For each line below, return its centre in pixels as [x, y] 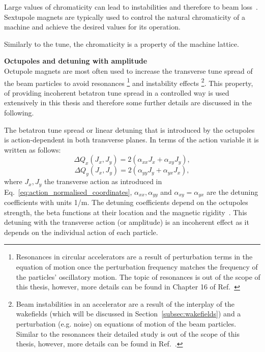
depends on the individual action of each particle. [81, 232]
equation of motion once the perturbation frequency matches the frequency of [137, 267]
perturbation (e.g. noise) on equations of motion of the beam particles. [126, 324]
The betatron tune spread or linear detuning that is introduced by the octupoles [129, 129]
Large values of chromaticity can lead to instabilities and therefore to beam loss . [131, 7]
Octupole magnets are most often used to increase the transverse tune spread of [128, 70]
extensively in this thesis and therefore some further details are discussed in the [128, 102]
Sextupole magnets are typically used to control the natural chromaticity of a [125, 17]
